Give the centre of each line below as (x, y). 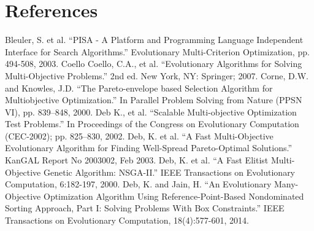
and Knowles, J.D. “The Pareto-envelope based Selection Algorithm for (139, 88)
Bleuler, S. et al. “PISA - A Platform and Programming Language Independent (154, 40)
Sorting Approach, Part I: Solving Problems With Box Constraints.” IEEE (145, 208)
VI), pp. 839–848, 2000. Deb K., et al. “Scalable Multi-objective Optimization (151, 112)
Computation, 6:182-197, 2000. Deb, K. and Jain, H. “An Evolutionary (138, 184)
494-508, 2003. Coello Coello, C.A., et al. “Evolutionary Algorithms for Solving (154, 64)
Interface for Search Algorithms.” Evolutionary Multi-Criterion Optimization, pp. (157, 51)
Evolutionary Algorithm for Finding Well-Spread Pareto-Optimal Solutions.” (149, 148)
